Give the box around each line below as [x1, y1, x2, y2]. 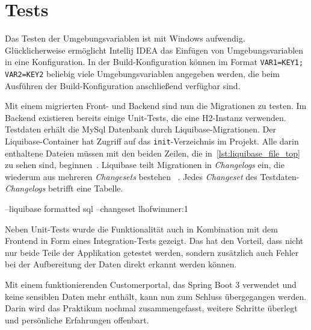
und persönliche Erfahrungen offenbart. [5, 313, 149, 326]
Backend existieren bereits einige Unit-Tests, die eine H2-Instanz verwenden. [5, 111, 286, 123]
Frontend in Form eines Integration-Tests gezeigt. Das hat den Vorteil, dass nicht [5, 234, 304, 247]
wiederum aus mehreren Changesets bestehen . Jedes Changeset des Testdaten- [5, 170, 300, 182]
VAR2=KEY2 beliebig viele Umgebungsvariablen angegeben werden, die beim [5, 67, 280, 79]
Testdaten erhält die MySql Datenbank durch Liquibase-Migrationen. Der [5, 123, 276, 135]
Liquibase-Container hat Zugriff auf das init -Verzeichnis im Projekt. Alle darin [5, 135, 299, 147]
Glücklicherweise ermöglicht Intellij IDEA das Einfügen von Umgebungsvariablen [5, 43, 304, 56]
